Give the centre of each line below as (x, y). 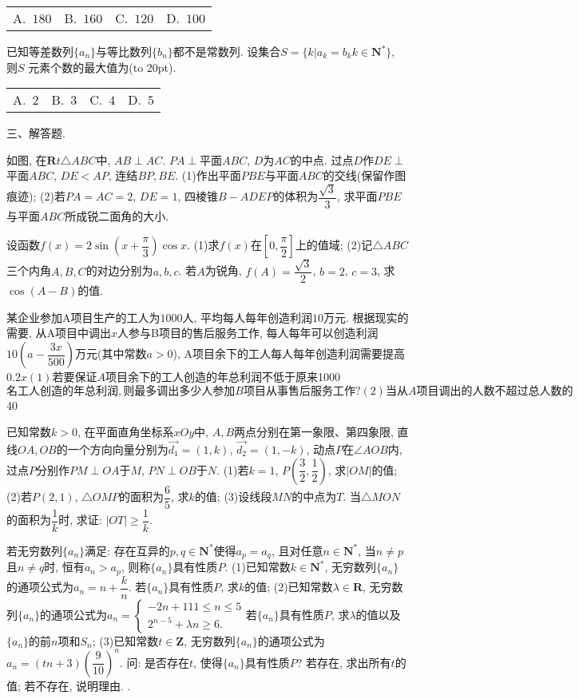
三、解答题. (36, 133)
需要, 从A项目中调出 (59, 333)
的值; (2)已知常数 (289, 587)
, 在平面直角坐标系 (125, 432)
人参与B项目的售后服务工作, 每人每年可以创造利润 (248, 333)
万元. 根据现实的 (366, 317)
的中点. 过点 (322, 159)
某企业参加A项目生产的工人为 (83, 317)
